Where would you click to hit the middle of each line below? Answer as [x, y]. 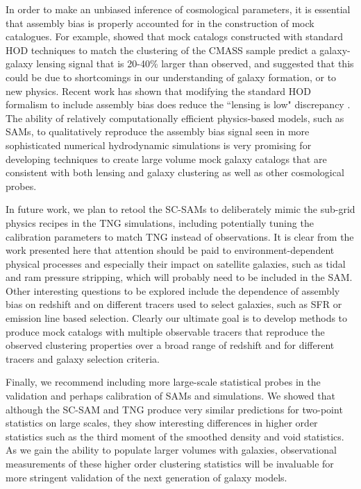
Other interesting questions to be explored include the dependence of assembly [173, 290]
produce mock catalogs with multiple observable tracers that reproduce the [165, 331]
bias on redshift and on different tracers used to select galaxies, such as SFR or [174, 304]
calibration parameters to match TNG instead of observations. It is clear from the [180, 236]
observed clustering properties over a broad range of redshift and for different [170, 345]
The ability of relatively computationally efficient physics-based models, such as [175, 118]
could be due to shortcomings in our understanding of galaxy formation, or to [171, 77]
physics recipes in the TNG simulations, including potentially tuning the [160, 222]
